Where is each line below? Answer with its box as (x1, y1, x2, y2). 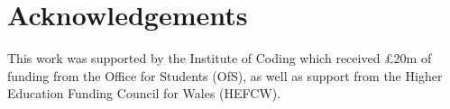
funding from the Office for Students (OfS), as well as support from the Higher (7, 66, 443, 85)
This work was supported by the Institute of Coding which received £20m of (7, 49, 432, 68)
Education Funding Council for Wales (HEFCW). (7, 84, 281, 103)
